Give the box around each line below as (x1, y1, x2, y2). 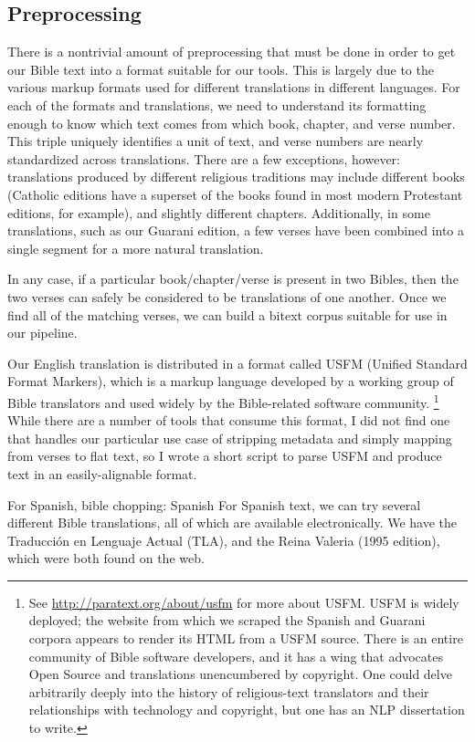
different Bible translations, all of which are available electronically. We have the (7, 513, 458, 532)
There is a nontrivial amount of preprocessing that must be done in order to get (7, 42, 456, 61)
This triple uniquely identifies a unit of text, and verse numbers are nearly (7, 131, 424, 151)
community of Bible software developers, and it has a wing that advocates (28, 646, 444, 665)
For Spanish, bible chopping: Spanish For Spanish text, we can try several (7, 495, 421, 514)
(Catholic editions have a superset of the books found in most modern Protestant (7, 184, 463, 204)
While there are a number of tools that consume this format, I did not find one (7, 411, 450, 430)
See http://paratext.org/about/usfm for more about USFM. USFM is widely (28, 592, 459, 611)
